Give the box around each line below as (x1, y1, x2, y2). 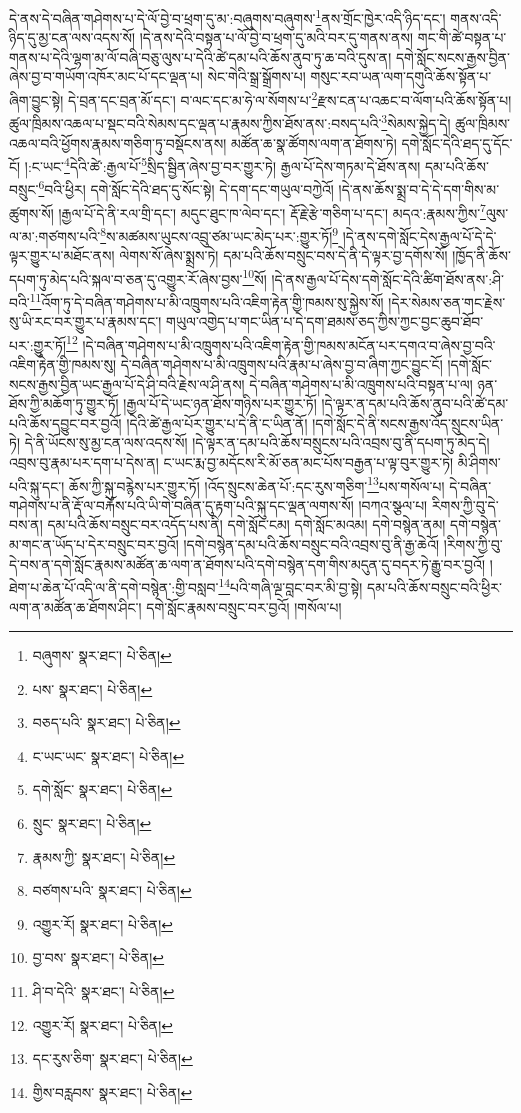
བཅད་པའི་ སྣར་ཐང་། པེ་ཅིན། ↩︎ (32, 712, 181, 733)
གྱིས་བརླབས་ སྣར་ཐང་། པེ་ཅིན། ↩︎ (32, 1081, 193, 1102)
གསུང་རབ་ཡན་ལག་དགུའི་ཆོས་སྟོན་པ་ (310, 66, 492, 87)
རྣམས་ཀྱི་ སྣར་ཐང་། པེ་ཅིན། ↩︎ (32, 846, 176, 867)
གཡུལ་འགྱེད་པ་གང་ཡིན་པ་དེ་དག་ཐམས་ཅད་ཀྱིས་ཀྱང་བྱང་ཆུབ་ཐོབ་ (166, 311, 484, 332)
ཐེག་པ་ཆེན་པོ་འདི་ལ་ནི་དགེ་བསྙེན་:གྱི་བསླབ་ (9, 576, 219, 597)
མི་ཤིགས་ (457, 452, 501, 473)
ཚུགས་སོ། (9, 202, 54, 223)
